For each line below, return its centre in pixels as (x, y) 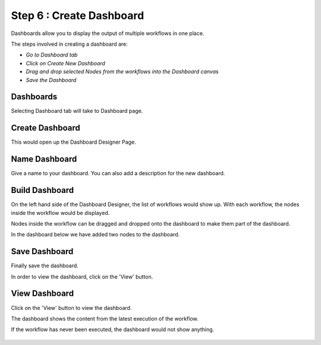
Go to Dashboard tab (52, 55)
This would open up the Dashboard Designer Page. (73, 142)
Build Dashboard (43, 190)
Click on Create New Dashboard (65, 63)
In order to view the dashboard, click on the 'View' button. (82, 277)
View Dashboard (43, 294)
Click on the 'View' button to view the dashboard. (71, 308)
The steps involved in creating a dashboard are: (69, 44)
